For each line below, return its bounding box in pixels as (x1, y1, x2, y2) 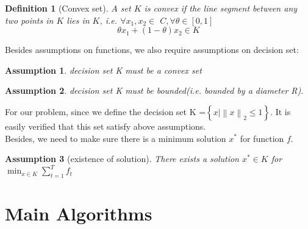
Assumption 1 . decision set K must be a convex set (5, 63, 202, 76)
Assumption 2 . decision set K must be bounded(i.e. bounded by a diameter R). (5, 84, 304, 97)
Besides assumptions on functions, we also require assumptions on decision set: (5, 43, 299, 56)
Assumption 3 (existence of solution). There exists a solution (5, 152, 239, 165)
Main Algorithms (5, 201, 152, 226)
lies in (66, 13, 90, 26)
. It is (270, 105, 291, 118)
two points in (5, 13, 54, 26)
